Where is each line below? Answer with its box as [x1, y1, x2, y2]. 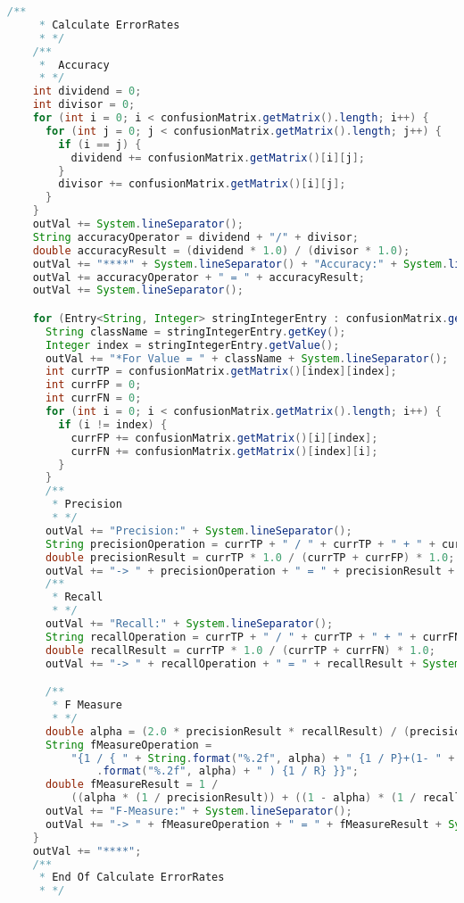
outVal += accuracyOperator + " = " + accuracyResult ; [32, 270, 365, 284]
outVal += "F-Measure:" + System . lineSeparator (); [45, 805, 352, 818]
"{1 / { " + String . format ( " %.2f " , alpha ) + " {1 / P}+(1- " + [70, 751, 455, 765]
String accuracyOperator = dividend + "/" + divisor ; [32, 230, 359, 244]
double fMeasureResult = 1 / [45, 778, 219, 791]
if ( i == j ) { [58, 137, 142, 151]
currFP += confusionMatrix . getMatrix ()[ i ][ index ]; [70, 431, 378, 444]
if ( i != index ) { [58, 418, 168, 431]
